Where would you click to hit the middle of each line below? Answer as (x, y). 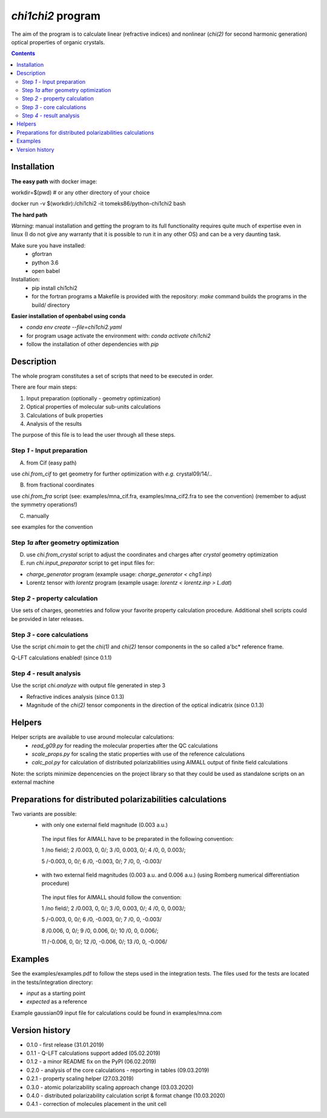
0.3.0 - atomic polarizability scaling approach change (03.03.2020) (110, 1087)
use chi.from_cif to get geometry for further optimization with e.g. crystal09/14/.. (111, 474)
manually (38, 516)
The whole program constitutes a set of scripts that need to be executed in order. (113, 376)
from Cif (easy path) (51, 463)
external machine (33, 782)
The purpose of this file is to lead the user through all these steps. (93, 435)
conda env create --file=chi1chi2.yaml (74, 327)
